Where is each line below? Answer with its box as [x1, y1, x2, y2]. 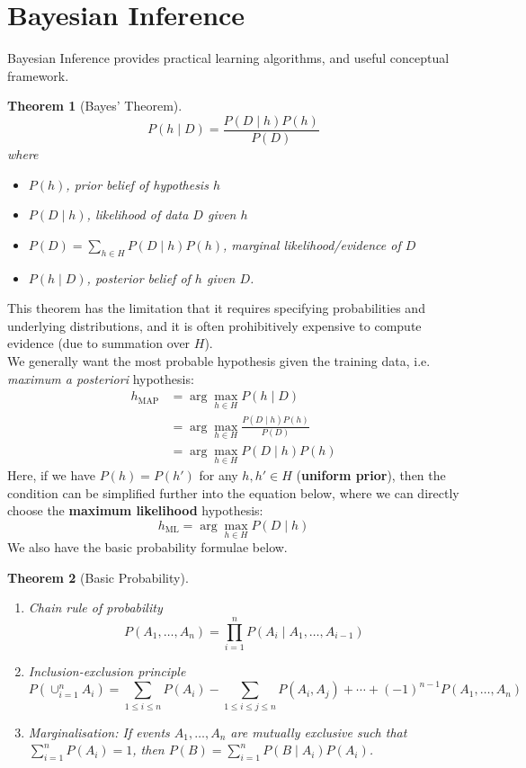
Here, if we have [7, 466, 96, 485]
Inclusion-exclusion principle [28, 662, 186, 681]
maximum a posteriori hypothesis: [7, 369, 194, 388]
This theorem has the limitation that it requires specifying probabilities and [7, 299, 425, 317]
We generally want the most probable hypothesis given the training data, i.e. [7, 351, 431, 370]
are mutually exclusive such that [230, 722, 407, 741]
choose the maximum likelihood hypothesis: [7, 501, 263, 520]
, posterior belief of [86, 268, 191, 287]
